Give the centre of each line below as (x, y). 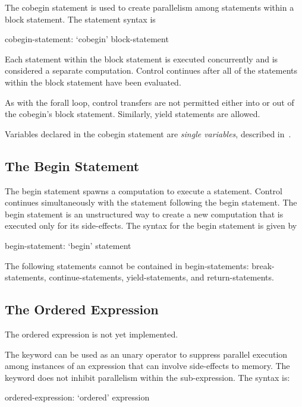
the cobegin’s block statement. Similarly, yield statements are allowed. (133, 114)
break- (263, 265)
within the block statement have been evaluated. (93, 82)
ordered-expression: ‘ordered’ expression (77, 397)
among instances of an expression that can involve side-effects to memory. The (147, 366)
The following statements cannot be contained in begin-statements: (127, 265)
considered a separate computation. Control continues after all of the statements (151, 70)
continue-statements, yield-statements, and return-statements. (161, 277)
